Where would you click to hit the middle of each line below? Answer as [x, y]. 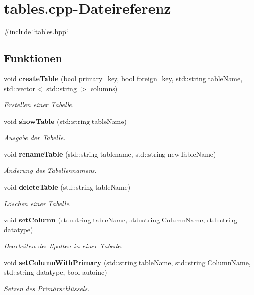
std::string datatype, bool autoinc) [56, 272]
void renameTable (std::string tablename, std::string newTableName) [110, 154]
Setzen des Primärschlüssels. [47, 288]
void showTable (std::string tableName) [65, 121]
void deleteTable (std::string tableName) [67, 187]
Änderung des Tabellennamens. [50, 170]
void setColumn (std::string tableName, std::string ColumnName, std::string [121, 220]
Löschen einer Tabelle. [38, 203]
